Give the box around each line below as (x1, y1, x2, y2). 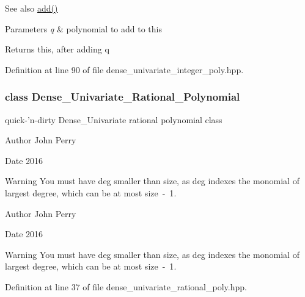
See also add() (5, 2, 58, 14)
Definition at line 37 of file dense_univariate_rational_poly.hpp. (5, 280, 247, 293)
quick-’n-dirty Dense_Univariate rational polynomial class (5, 113, 222, 126)
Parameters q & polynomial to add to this (5, 22, 162, 35)
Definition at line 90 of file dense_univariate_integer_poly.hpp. (5, 63, 244, 76)
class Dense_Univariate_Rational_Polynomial (5, 89, 240, 104)
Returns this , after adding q (5, 43, 109, 55)
